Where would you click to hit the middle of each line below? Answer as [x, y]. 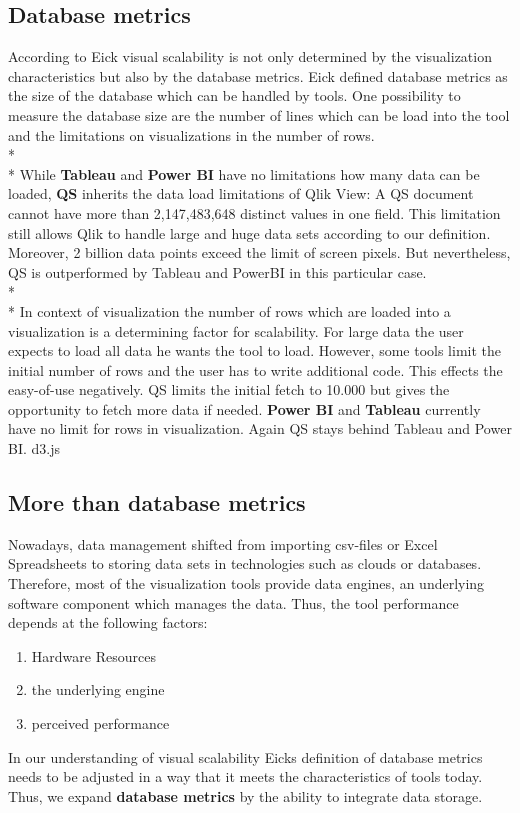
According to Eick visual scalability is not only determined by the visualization [250, 56]
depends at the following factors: [108, 622]
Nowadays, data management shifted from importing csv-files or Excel [223, 543]
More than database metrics [157, 502]
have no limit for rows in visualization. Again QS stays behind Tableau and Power [260, 428]
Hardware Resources [93, 655]
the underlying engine [98, 689]
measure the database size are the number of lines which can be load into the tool [259, 114]
